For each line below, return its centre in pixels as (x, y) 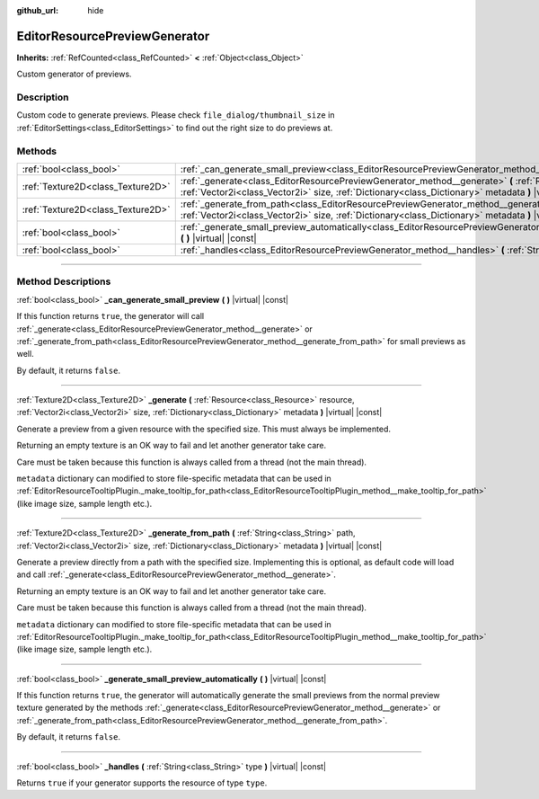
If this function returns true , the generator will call (110, 316)
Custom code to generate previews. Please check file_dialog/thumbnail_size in (176, 115)
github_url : (37, 10)
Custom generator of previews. (74, 74)
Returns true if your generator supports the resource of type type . (142, 783)
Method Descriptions (64, 281)
